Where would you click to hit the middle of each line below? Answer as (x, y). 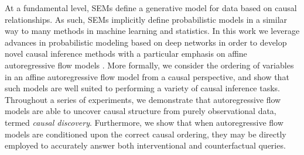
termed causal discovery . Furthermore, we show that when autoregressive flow (144, 122)
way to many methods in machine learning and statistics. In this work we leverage (152, 31)
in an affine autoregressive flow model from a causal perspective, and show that (147, 76)
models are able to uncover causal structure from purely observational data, (141, 111)
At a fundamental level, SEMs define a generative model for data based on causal (151, 8)
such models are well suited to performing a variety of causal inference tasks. (143, 88)
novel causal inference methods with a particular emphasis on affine (126, 54)
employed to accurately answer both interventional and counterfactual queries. (145, 145)
